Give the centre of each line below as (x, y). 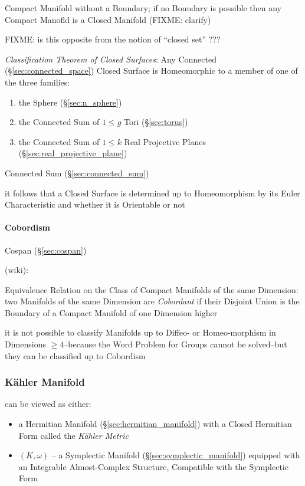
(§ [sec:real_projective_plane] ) (73, 153)
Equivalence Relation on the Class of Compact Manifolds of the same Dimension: (152, 289)
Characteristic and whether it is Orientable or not (95, 204)
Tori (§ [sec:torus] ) (156, 122)
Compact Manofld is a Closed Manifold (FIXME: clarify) (108, 19)
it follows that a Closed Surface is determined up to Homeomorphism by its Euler (152, 193)
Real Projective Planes (165, 141)
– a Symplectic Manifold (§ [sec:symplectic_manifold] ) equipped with (176, 455)
